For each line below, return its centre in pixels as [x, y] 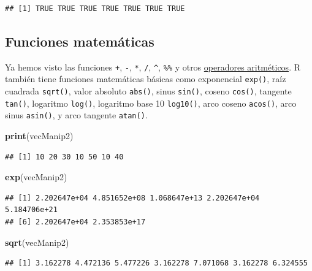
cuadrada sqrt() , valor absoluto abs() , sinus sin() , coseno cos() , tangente [148, 91]
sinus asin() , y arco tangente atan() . [76, 115]
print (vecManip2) [39, 136]
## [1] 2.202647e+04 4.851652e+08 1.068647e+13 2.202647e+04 [132, 198]
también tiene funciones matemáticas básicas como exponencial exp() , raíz [146, 79]
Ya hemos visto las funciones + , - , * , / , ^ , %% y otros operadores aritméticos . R [153, 67]
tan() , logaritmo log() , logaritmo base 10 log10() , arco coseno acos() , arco [151, 103]
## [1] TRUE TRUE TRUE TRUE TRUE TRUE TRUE [95, 9]
